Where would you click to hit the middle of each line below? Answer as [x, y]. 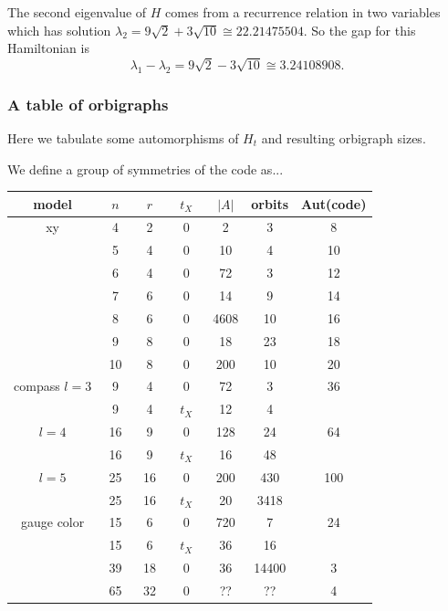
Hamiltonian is [48, 48]
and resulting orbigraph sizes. [344, 137]
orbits [270, 203]
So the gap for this [364, 30]
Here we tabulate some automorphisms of [123, 137]
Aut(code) [334, 203]
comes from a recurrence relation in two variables [303, 12]
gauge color [52, 522]
